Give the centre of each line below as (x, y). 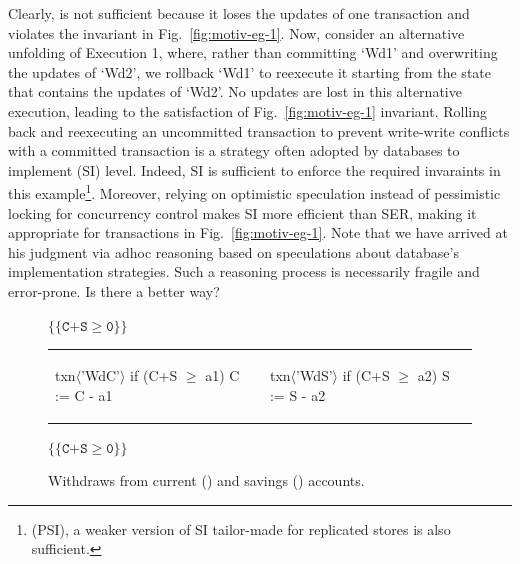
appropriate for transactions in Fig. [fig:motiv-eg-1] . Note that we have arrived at (258, 232)
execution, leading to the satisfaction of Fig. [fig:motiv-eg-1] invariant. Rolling (247, 110)
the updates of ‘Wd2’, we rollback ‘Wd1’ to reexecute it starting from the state (249, 71)
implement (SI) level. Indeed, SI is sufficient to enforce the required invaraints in (254, 169)
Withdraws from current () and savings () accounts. (206, 480)
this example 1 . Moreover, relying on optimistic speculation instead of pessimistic (254, 191)
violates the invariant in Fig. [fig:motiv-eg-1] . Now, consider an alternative (236, 32)
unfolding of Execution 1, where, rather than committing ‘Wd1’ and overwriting (253, 52)
